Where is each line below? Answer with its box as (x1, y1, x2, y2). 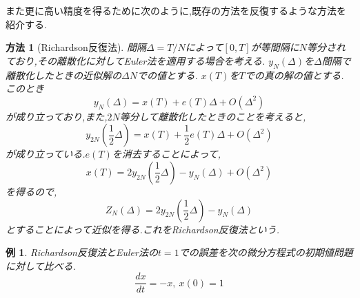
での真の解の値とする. (244, 67, 344, 82)
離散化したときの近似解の (6, 67, 121, 82)
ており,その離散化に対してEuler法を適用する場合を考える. (6, 53, 266, 67)
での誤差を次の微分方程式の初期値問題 (179, 245, 353, 259)
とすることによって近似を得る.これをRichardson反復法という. (6, 222, 280, 236)
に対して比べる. (6, 258, 76, 273)
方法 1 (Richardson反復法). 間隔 (6, 40, 146, 54)
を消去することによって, (112, 147, 221, 161)
